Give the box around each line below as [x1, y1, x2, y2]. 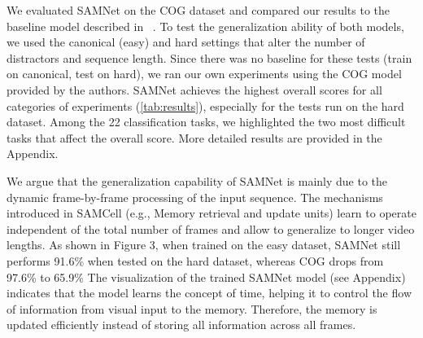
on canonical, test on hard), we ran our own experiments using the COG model [7, 65, 402, 82]
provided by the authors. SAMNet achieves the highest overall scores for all [7, 81, 382, 98]
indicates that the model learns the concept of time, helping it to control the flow [7, 284, 412, 301]
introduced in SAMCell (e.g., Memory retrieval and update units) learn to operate [7, 204, 416, 222]
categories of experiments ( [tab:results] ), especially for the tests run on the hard [7, 97, 404, 114]
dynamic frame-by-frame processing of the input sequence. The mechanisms [7, 188, 383, 205]
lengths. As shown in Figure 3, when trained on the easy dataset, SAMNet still [7, 236, 401, 253]
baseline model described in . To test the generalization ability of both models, [7, 17, 404, 34]
